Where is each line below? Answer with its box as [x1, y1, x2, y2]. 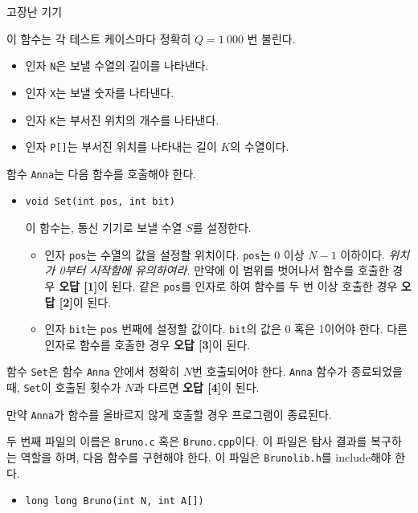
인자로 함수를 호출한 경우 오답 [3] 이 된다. [44, 336, 251, 352]
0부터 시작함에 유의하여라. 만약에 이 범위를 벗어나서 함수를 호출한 [59, 262, 389, 279]
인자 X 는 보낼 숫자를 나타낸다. [25, 83, 174, 100]
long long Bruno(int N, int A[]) [25, 495, 204, 507]
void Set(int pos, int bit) [25, 196, 175, 208]
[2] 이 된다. [59, 293, 112, 310]
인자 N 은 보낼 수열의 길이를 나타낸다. [25, 57, 209, 74]
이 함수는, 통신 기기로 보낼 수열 [25, 219, 182, 236]
